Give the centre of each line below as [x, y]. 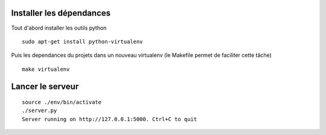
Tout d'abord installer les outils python [59, 28]
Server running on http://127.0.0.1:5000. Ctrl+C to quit [110, 119]
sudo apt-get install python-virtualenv [82, 41]
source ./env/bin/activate [62, 102]
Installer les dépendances [61, 13]
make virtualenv [46, 69]
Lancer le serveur [45, 86]
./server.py [40, 111]
